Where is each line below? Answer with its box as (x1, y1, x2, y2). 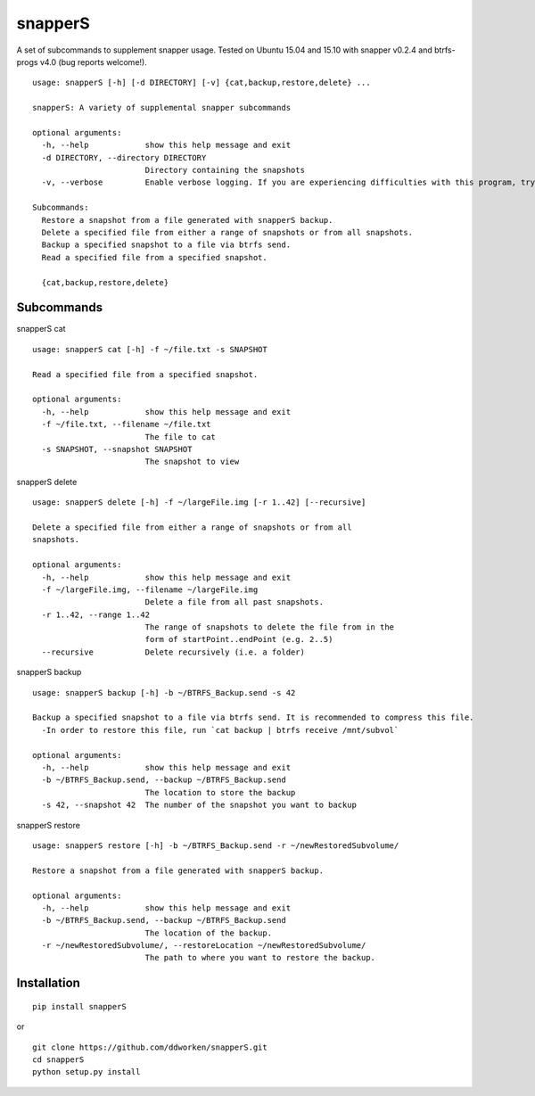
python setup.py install (32, 1067, 141, 1077)
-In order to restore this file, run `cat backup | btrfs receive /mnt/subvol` (41, 725, 399, 735)
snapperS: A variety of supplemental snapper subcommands (32, 103, 292, 113)
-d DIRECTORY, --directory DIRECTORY (41, 152, 207, 162)
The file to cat (144, 432, 216, 441)
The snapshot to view (144, 457, 240, 467)
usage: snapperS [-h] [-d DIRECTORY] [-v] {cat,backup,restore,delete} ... (32, 78, 371, 88)
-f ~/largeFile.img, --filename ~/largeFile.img (41, 584, 259, 595)
